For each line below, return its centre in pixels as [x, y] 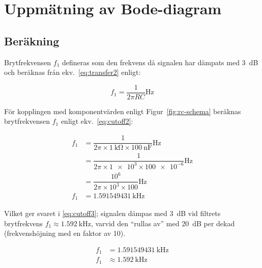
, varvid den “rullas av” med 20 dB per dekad [163, 223]
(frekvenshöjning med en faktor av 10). [65, 233]
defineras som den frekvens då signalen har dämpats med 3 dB [160, 62]
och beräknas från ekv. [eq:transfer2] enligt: [72, 72]
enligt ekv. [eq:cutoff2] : [97, 121]
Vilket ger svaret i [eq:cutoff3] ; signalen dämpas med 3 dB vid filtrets [112, 213]
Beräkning [32, 41]
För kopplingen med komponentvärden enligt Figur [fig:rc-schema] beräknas [123, 111]
